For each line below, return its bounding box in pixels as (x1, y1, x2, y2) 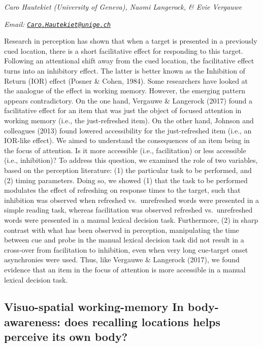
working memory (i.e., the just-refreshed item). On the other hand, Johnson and (4, 115, 254, 125)
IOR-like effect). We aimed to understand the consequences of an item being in (4, 135, 250, 146)
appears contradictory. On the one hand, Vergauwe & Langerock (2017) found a (4, 95, 252, 106)
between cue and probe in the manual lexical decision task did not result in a (4, 234, 244, 245)
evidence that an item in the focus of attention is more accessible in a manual (4, 264, 246, 274)
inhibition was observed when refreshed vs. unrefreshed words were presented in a (4, 194, 259, 205)
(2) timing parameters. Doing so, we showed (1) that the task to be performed (4, 175, 248, 185)
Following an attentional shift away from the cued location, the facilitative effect (4, 55, 254, 66)
